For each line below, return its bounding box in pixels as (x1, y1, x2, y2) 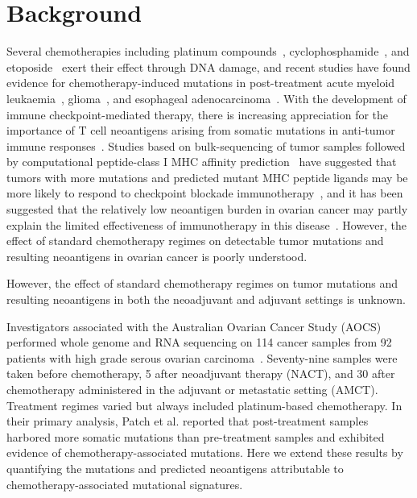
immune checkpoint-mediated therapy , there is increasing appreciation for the (6, 106, 389, 122)
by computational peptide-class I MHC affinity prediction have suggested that (6, 153, 397, 170)
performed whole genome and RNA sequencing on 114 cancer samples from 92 (6, 334, 392, 351)
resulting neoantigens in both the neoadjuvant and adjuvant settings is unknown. (6, 291, 406, 308)
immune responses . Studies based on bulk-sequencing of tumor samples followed (6, 137, 406, 154)
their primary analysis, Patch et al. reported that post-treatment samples (6, 413, 369, 430)
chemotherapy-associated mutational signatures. (6, 475, 243, 492)
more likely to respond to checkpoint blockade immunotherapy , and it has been (6, 185, 403, 201)
